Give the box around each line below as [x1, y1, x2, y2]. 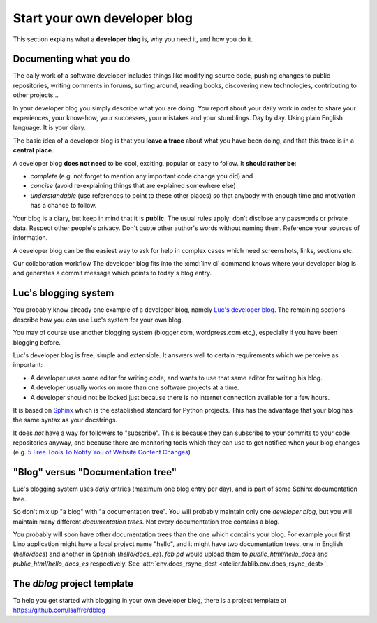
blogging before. [13, 338, 61, 346]
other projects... [13, 91, 59, 99]
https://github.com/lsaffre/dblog [13, 606, 106, 615]
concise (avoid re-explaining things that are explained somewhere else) [30, 182, 237, 190]
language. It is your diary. [13, 123, 87, 132]
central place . [13, 146, 54, 155]
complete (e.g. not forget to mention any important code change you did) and [30, 171, 253, 180]
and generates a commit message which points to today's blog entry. [13, 269, 212, 278]
